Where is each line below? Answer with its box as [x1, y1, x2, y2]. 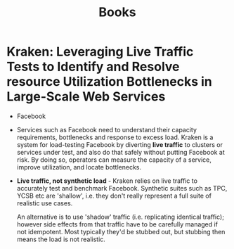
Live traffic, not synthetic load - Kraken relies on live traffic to [16, 177, 198, 185]
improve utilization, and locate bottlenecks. [16, 162, 142, 171]
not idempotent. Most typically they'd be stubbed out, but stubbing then [16, 227, 226, 236]
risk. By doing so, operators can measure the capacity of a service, [16, 155, 212, 164]
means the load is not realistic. [16, 235, 106, 243]
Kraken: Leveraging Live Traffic [6, 44, 194, 60]
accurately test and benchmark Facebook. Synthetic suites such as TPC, [16, 184, 228, 192]
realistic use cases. [16, 198, 73, 207]
